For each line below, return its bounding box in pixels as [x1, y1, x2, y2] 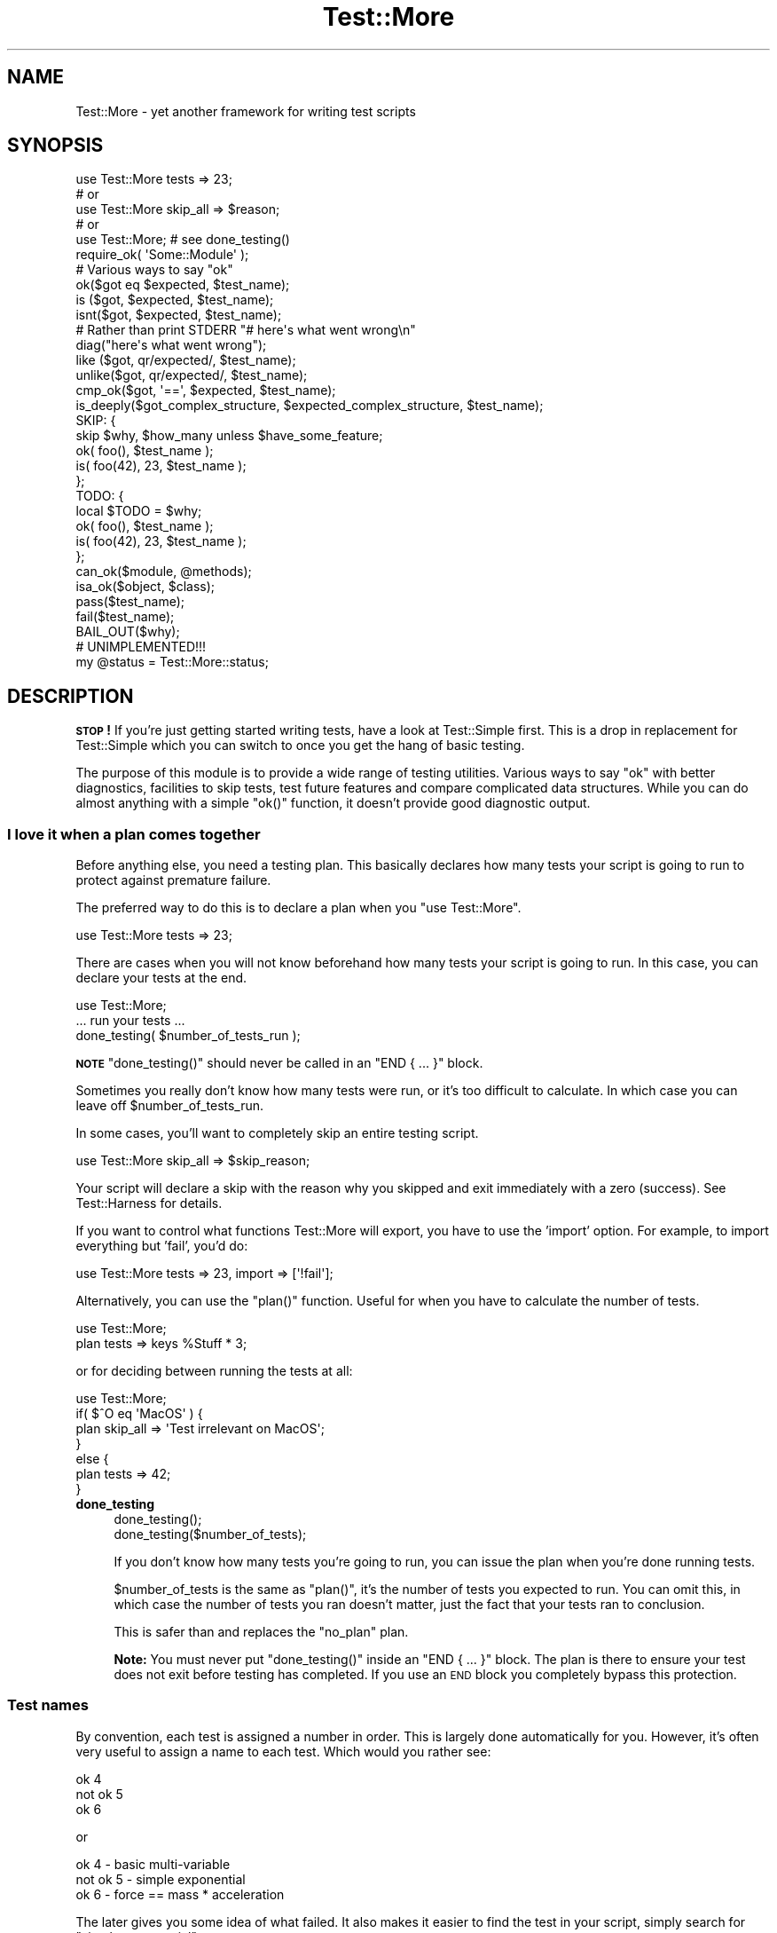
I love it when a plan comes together [7, 824, 261, 843]
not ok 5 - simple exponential [75, 1871, 246, 1887]
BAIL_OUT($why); [75, 624, 180, 640]
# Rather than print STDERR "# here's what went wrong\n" [75, 322, 416, 338]
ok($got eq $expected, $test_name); [75, 277, 290, 293]
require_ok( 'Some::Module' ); [75, 247, 249, 263]
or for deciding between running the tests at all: [75, 1363, 353, 1379]
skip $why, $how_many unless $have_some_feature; [75, 428, 383, 444]
